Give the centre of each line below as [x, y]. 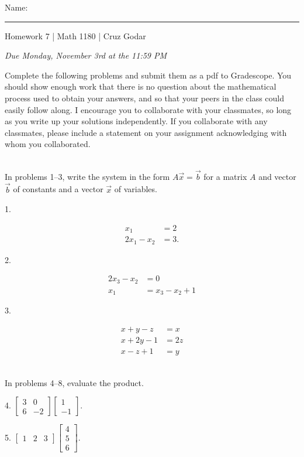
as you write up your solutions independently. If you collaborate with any [136, 121]
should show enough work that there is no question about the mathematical [141, 86]
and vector [277, 176]
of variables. [136, 189]
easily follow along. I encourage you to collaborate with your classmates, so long [148, 109]
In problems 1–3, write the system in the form [87, 176]
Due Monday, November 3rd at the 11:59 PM [86, 55]
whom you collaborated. [48, 144]
